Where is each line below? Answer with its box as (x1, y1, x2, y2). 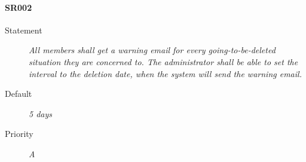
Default (5, 87, 32, 100)
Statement (5, 23, 42, 36)
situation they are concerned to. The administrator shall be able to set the (29, 55, 298, 68)
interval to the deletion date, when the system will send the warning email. (29, 67, 302, 80)
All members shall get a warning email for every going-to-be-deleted (29, 44, 276, 56)
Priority (5, 127, 33, 140)
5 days (29, 107, 53, 120)
